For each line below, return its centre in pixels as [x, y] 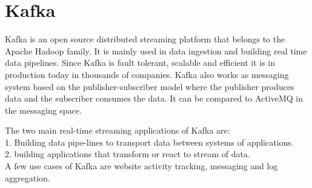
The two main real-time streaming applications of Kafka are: [118, 130]
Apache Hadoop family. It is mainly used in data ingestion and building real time [156, 50]
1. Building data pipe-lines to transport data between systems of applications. [149, 142]
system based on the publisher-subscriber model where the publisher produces [150, 86]
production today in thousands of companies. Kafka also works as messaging [147, 74]
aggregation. [28, 177]
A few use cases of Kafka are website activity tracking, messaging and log [141, 166]
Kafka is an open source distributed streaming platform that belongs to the [145, 39]
